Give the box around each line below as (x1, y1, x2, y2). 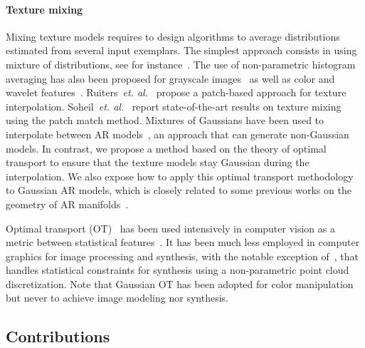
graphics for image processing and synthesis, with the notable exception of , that (6, 248, 359, 263)
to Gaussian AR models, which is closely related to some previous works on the (6, 183, 351, 198)
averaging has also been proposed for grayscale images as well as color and (6, 71, 335, 86)
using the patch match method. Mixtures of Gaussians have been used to (6, 113, 324, 128)
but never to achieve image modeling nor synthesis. (6, 290, 228, 305)
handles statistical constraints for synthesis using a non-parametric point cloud (6, 262, 349, 277)
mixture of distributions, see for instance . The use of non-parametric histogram (6, 56, 356, 71)
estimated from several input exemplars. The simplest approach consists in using (6, 43, 357, 58)
